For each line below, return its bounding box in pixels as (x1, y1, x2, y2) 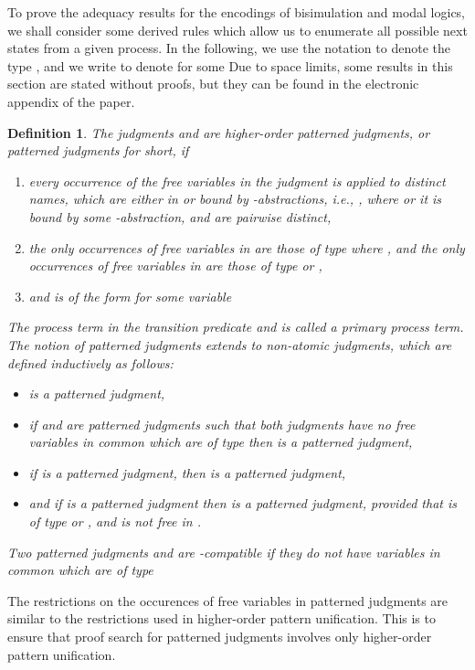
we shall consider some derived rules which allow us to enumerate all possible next (7, 20, 468, 39)
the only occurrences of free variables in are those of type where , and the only (28, 238, 465, 257)
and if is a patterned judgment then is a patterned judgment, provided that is (28, 494, 457, 513)
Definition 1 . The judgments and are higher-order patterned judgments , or (7, 122, 430, 142)
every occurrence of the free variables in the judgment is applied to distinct (28, 171, 446, 190)
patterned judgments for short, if (7, 141, 189, 160)
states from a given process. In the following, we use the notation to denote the (7, 38, 450, 58)
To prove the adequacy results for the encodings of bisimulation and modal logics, (7, 3, 466, 21)
